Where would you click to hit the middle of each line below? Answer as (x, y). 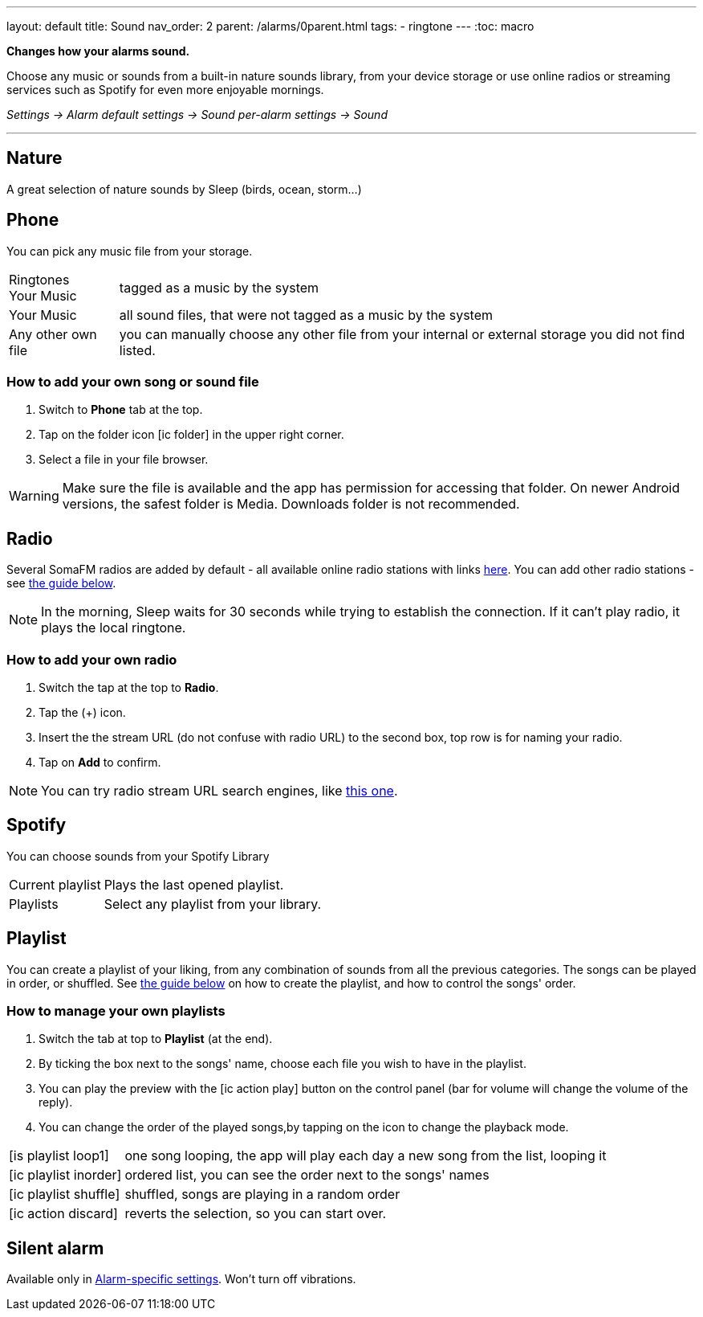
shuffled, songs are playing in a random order (262, 1194)
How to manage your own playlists (116, 1011)
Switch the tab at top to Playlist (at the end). (156, 1039)
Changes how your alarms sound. (98, 51)
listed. (137, 350)
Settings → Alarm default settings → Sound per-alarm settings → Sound (197, 115)
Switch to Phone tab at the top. (121, 410)
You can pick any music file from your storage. (130, 251)
